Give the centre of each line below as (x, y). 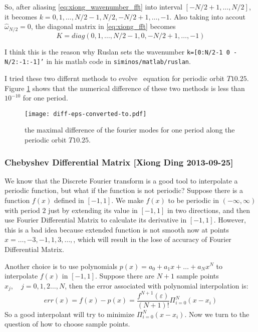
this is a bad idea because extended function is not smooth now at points (117, 229)
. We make (127, 200)
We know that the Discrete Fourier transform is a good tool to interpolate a (121, 180)
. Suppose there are (124, 276)
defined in (69, 200)
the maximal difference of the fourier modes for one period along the (130, 130)
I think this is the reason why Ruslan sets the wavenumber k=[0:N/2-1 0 (117, 51)
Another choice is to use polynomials (61, 266)
